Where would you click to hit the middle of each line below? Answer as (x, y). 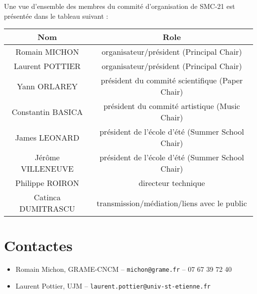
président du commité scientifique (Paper (172, 80)
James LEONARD (47, 137)
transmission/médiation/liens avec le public (172, 203)
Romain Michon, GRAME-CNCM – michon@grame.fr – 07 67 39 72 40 (124, 269)
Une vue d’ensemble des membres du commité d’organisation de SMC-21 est (120, 6)
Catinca (47, 197)
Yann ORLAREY (47, 86)
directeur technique (172, 183)
